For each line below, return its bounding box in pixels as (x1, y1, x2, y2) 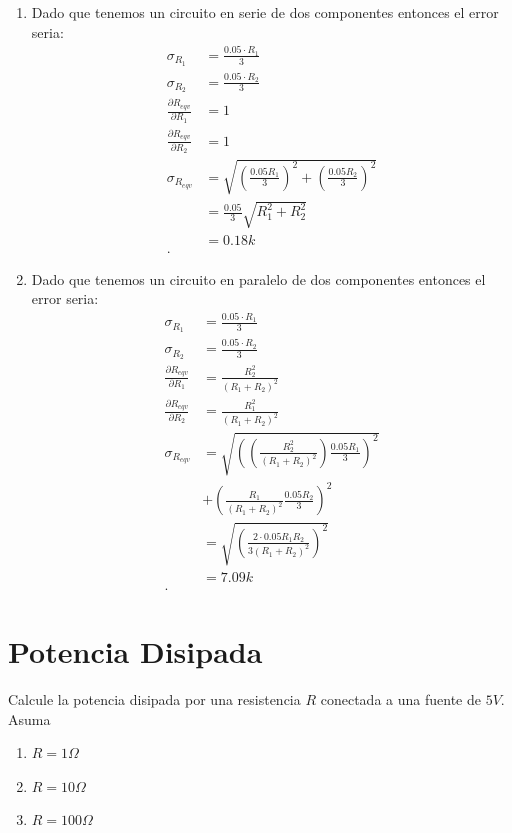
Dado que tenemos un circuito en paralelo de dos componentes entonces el (31, 268, 486, 289)
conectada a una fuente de (320, 689, 481, 710)
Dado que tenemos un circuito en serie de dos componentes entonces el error (31, 2, 499, 22)
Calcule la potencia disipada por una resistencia (8, 689, 301, 710)
